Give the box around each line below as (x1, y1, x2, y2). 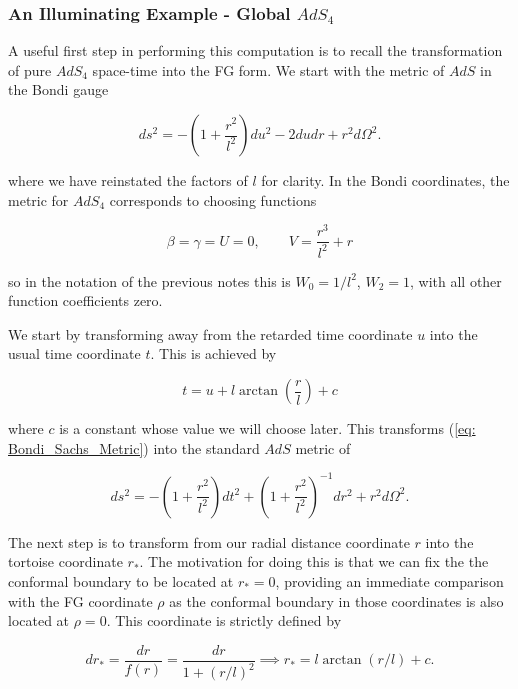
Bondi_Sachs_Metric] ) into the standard (8, 437, 260, 458)
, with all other (409, 270, 502, 291)
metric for (8, 189, 69, 210)
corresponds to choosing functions (109, 189, 317, 210)
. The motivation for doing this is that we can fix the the (139, 551, 489, 572)
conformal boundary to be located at (8, 570, 234, 591)
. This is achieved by (150, 343, 277, 364)
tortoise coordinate (8, 551, 123, 572)
